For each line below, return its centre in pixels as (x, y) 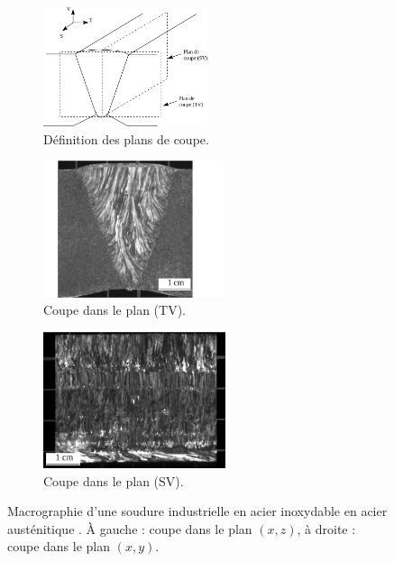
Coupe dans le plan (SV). (114, 480)
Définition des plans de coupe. (126, 138)
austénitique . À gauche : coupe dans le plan (130, 528)
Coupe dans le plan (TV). (115, 310)
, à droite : (326, 528)
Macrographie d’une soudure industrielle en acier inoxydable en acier (197, 511)
